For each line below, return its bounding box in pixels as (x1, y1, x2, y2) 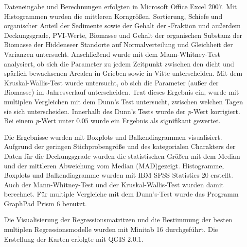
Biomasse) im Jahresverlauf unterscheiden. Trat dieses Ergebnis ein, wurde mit (4, 87, 239, 97)
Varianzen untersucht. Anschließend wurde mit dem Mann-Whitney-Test (4, 49, 220, 59)
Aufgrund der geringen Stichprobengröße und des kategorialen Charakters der (4, 141, 236, 151)
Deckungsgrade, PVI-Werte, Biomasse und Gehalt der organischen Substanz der (4, 30, 243, 40)
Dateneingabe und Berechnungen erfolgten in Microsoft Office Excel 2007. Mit (4, 1, 237, 11)
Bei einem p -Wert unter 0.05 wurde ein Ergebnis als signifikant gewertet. (4, 115, 221, 126)
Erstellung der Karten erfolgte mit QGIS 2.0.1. (4, 233, 143, 244)
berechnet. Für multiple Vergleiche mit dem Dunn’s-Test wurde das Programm (4, 189, 239, 199)
